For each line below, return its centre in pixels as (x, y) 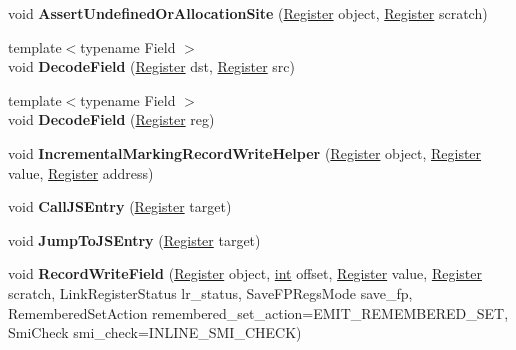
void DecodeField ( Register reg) (111, 119)
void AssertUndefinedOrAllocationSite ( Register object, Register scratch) (248, 13)
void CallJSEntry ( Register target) (120, 206)
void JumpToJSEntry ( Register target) (134, 239)
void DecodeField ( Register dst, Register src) (151, 66)
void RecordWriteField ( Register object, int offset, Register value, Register (245, 273)
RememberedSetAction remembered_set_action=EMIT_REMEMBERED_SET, (258, 312)
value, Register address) (81, 172)
